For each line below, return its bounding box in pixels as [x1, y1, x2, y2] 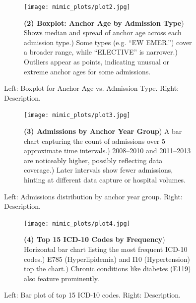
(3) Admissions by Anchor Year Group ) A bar [24, 126, 182, 136]
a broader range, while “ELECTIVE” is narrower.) [24, 47, 178, 57]
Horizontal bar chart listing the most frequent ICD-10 [24, 244, 188, 254]
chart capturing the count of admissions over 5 [24, 135, 166, 146]
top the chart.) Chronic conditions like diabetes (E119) [24, 263, 191, 274]
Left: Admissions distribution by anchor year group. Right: [4, 191, 183, 201]
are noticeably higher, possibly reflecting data [24, 155, 163, 165]
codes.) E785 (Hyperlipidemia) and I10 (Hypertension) [24, 253, 190, 264]
